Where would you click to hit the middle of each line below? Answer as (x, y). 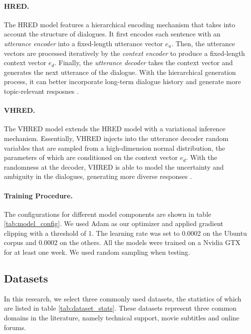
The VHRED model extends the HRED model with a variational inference (115, 129)
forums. (15, 327)
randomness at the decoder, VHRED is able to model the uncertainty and (114, 167)
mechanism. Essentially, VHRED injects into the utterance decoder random (116, 138)
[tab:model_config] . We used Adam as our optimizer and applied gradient (114, 223)
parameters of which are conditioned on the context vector (91, 157)
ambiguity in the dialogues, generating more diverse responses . (98, 176)
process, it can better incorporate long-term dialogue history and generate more (123, 81)
